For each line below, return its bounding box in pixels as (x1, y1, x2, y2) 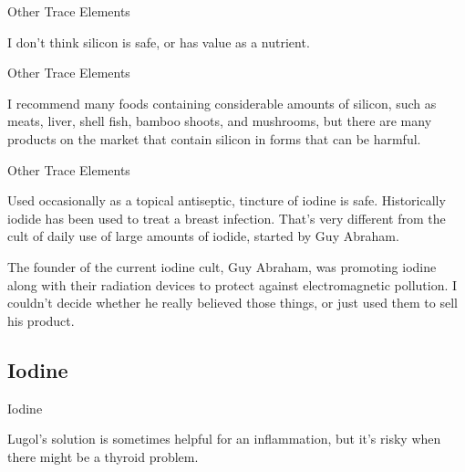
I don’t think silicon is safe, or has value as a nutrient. (7, 32, 310, 51)
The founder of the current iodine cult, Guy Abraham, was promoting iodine (7, 257, 437, 276)
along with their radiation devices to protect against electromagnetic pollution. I (7, 275, 458, 294)
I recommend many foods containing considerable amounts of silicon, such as (7, 93, 437, 112)
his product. (7, 310, 75, 330)
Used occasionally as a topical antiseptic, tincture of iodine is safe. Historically (7, 191, 446, 210)
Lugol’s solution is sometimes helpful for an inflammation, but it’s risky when (7, 429, 441, 448)
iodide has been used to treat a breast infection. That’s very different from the (7, 208, 446, 227)
